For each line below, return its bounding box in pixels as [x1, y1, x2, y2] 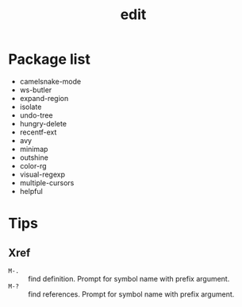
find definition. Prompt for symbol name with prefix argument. [28, 274, 230, 283]
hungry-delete [19, 119, 67, 128]
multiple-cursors [19, 177, 75, 188]
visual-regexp [19, 169, 66, 179]
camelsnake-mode [19, 76, 82, 86]
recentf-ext [19, 127, 57, 137]
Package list [8, 50, 91, 68]
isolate [19, 102, 42, 111]
